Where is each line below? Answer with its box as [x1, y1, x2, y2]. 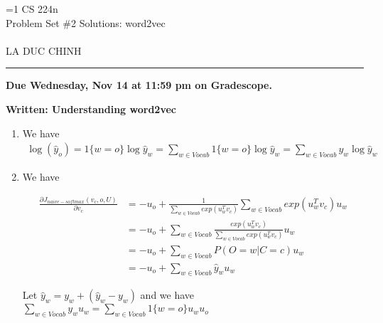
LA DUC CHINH [6, 43, 82, 58]
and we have [140, 287, 195, 302]
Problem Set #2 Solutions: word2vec [6, 15, 166, 30]
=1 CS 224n [6, 1, 58, 16]
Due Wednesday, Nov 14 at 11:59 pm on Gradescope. [6, 78, 272, 92]
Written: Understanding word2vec [6, 101, 176, 116]
